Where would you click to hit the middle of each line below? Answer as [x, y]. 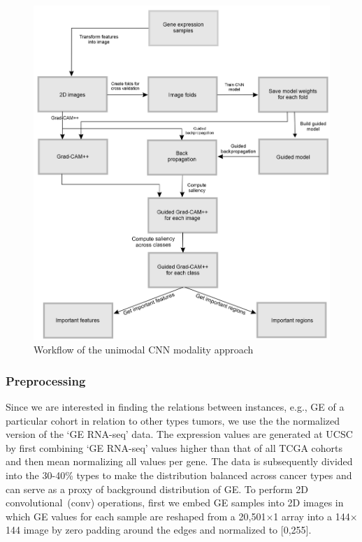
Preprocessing [46, 380]
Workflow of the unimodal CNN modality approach [144, 350]
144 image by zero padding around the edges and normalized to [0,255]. [159, 530]
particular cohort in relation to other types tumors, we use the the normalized [173, 420]
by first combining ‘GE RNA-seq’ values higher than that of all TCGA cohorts [174, 447]
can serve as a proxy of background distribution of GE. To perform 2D [157, 489]
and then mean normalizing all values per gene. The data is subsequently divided [179, 461]
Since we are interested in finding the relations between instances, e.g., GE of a [175, 407]
